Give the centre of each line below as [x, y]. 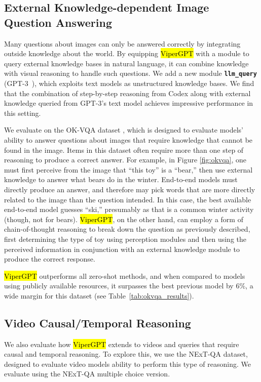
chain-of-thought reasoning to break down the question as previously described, [127, 229]
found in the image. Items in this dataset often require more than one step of [124, 150]
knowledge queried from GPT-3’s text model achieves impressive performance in [129, 103]
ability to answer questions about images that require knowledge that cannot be [128, 140]
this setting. [23, 113]
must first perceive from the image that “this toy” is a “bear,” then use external [128, 169]
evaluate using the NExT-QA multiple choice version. [87, 374]
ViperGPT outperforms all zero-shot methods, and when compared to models [125, 275]
